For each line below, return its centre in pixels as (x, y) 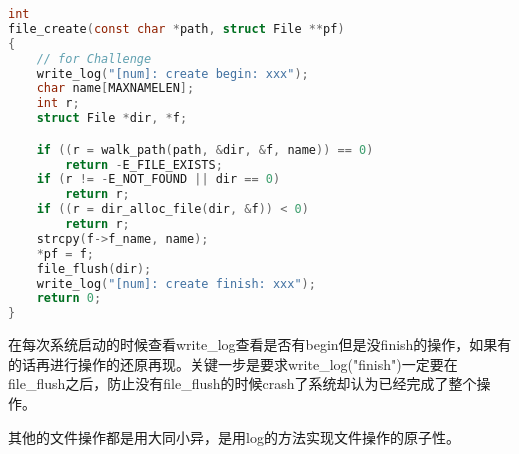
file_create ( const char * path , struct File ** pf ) (176, 28)
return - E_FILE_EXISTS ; (144, 164)
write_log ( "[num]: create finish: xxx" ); (176, 283)
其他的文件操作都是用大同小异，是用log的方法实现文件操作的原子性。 (234, 436)
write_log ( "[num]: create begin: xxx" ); (172, 73)
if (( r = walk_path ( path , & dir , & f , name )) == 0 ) (205, 149)
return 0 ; (69, 298)
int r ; (58, 103)
